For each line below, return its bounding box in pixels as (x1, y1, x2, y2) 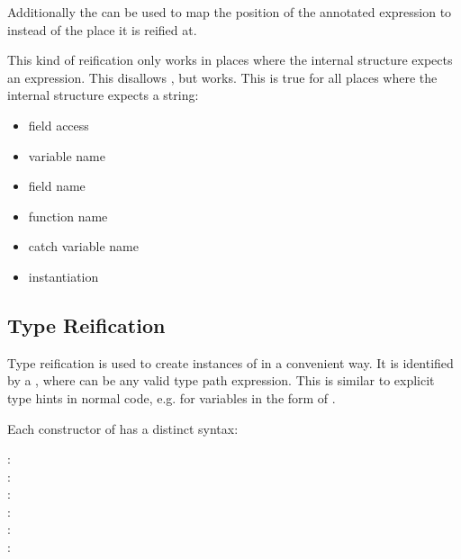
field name (28, 176, 86, 195)
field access (28, 115, 89, 134)
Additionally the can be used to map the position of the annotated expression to (7, 3, 452, 21)
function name (28, 206, 108, 225)
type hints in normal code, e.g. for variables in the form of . (7, 388, 336, 407)
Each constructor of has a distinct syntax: (7, 419, 239, 437)
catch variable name (28, 237, 139, 256)
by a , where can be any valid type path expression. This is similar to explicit (7, 371, 435, 390)
